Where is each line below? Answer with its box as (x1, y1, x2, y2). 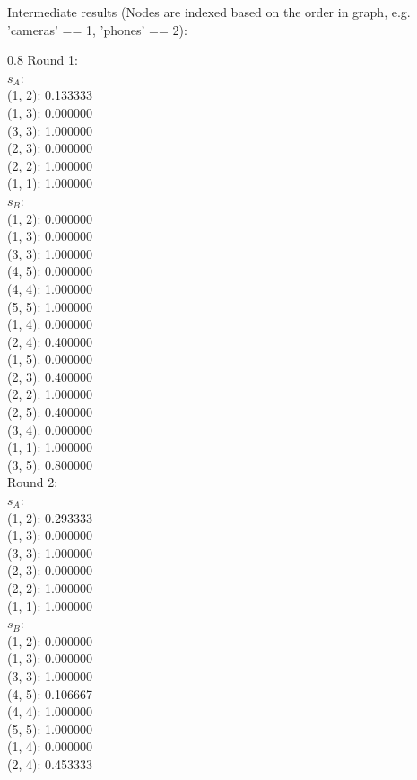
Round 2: (7, 473, 58, 492)
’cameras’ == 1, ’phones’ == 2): (7, 20, 187, 39)
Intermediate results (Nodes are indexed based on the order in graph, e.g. (7, 3, 411, 21)
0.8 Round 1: (7, 50, 78, 69)
